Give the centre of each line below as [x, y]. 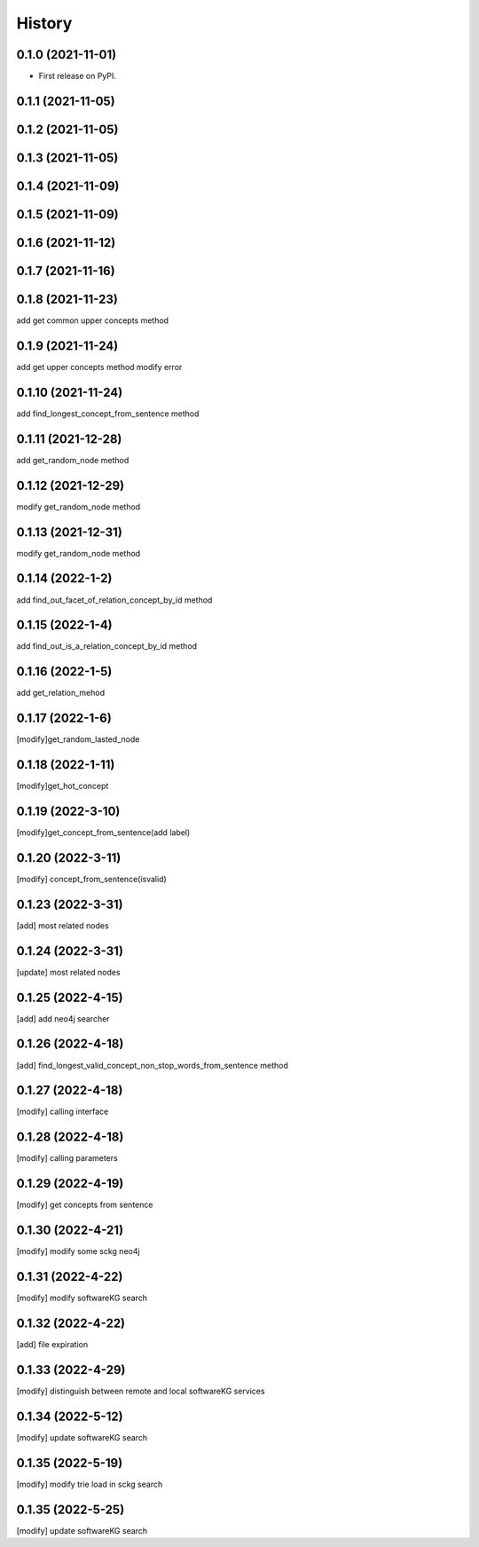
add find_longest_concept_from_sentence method [108, 414]
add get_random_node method [73, 460]
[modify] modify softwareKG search [82, 1298]
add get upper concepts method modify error [99, 367]
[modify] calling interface [63, 1112]
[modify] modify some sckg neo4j [79, 1251]
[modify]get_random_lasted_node [78, 739]
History [44, 23]
